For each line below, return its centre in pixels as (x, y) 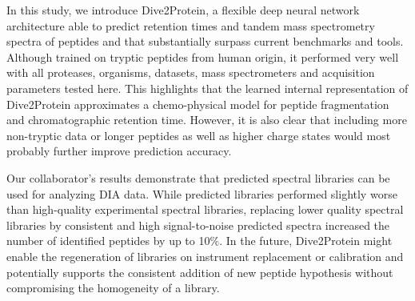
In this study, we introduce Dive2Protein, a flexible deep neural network (183, 10)
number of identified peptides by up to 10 (108, 241)
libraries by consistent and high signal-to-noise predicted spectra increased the (198, 225)
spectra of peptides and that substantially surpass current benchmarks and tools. (205, 41)
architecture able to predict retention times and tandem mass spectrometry (191, 25)
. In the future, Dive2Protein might (306, 241)
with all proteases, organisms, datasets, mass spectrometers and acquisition (191, 72)
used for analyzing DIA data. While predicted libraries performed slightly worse (202, 193)
